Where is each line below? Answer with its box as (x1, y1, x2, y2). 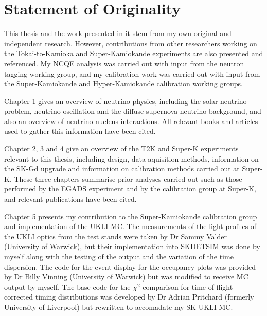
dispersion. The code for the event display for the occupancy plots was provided (4, 261, 256, 272)
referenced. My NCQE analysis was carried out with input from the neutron (4, 58, 244, 68)
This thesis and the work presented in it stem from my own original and (4, 28, 232, 39)
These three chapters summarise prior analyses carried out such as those (14, 173, 242, 184)
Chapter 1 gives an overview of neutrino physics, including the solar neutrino (4, 95, 247, 106)
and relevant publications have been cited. (4, 194, 137, 204)
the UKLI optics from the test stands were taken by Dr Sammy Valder (4, 231, 227, 241)
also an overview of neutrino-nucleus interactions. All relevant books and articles (4, 115, 258, 126)
